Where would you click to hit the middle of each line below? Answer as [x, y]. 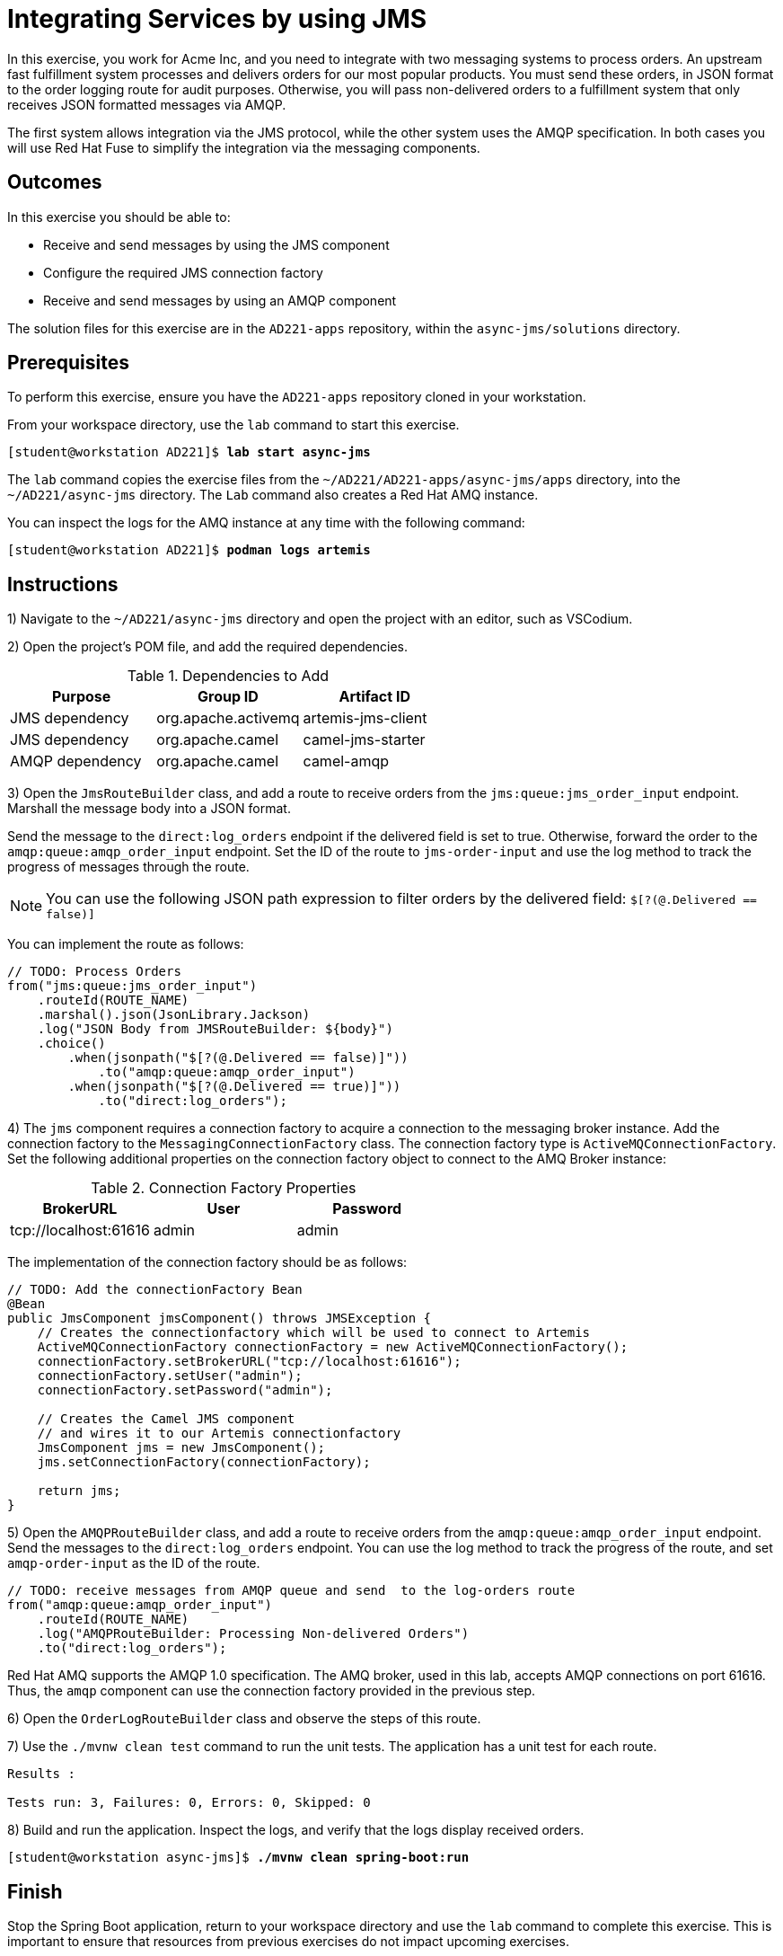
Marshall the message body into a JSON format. [149, 809]
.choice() [71, 1044]
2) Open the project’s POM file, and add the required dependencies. [207, 647]
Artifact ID [374, 697]
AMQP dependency [76, 761]
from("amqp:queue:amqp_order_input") [140, 1605]
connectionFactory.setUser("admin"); [170, 1376]
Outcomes [55, 182]
